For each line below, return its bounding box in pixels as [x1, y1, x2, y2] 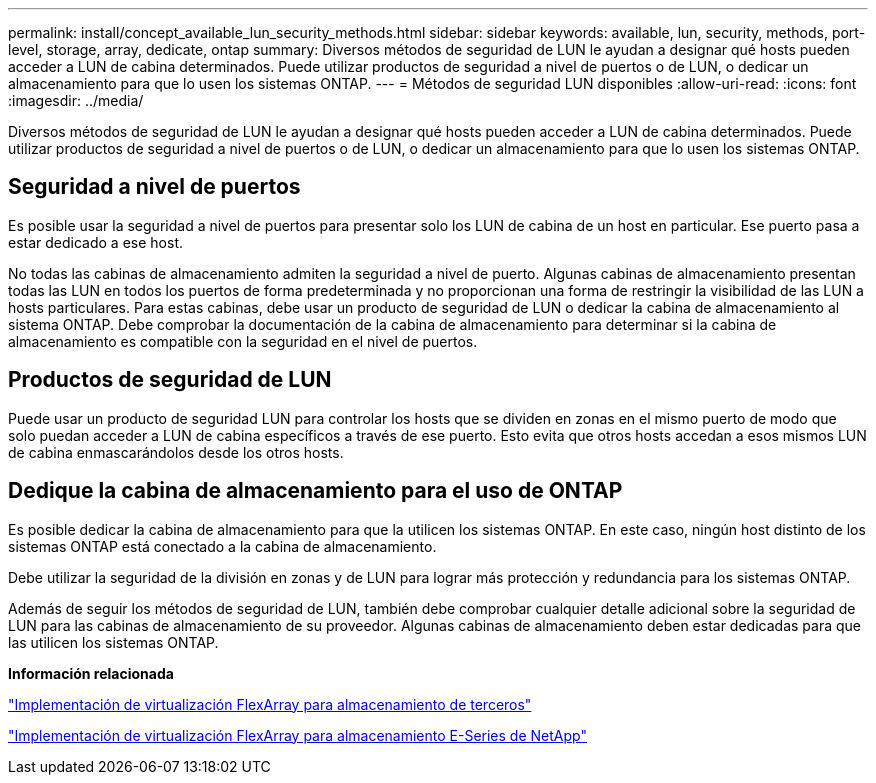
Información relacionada [8, 664, 174, 682]
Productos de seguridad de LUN [8, 367, 332, 393]
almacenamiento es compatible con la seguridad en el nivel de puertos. [8, 332, 478, 350]
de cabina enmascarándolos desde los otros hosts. [8, 443, 344, 461]
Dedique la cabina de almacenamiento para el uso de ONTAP [8, 478, 623, 504]
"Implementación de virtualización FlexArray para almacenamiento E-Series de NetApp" [8, 726, 587, 744]
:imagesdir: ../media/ [8, 92, 144, 109]
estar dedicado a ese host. [8, 233, 183, 251]
